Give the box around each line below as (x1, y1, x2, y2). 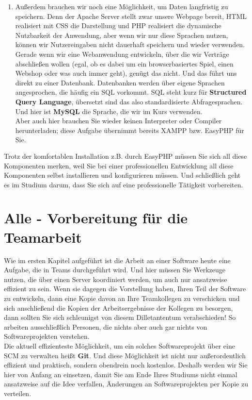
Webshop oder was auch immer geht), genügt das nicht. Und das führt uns (15, 68, 237, 78)
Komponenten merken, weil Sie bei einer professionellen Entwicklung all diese (4, 160, 234, 170)
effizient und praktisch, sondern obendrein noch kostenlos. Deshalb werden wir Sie (4, 360, 248, 370)
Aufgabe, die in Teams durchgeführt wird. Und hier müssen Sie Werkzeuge (4, 265, 226, 275)
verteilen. (4, 388, 31, 398)
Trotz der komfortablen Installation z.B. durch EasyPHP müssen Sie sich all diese (4, 150, 247, 161)
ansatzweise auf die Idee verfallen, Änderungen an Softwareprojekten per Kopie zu (4, 379, 248, 389)
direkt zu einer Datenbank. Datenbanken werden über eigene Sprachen (15, 77, 225, 87)
